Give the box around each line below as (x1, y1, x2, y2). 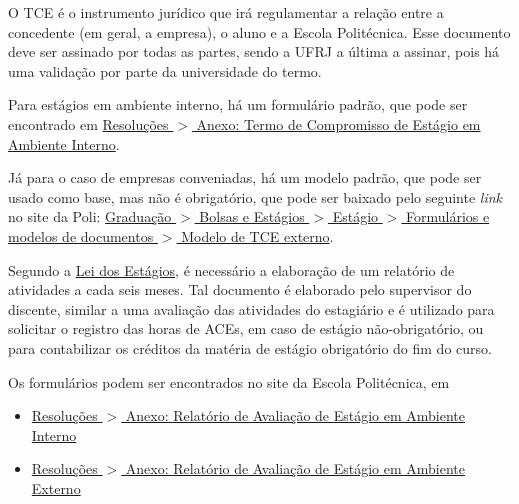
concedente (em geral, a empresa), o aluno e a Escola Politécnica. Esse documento (8, 21, 511, 42)
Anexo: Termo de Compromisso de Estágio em (196, 113, 481, 134)
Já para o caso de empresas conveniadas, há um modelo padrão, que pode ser (8, 167, 482, 188)
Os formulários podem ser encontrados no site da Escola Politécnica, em (8, 371, 450, 392)
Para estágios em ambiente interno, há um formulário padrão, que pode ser (8, 94, 468, 115)
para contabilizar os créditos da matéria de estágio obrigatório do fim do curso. (8, 337, 492, 358)
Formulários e (406, 206, 490, 227)
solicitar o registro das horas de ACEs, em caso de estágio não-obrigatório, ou (8, 318, 484, 339)
